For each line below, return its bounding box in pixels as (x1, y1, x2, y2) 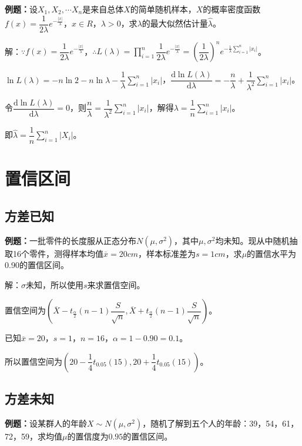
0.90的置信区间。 (5, 259, 69, 271)
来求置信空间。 (87, 278, 145, 290)
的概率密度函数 (203, 3, 261, 15)
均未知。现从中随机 (215, 234, 290, 246)
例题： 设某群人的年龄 (5, 417, 87, 430)
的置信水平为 (247, 247, 297, 259)
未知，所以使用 (26, 278, 83, 290)
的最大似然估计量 (142, 17, 208, 29)
